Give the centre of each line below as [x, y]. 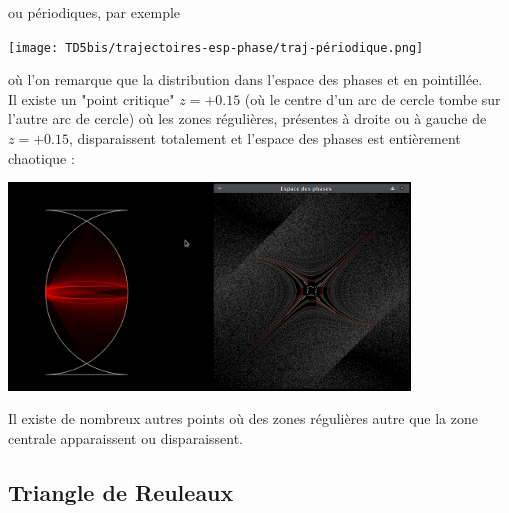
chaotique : [41, 157]
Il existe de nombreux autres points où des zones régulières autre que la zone [243, 418]
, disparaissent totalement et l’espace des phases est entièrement [264, 138]
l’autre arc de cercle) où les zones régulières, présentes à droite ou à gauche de [247, 118]
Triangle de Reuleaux [121, 492]
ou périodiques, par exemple [94, 12]
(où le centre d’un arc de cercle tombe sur [372, 98]
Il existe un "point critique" [91, 98]
